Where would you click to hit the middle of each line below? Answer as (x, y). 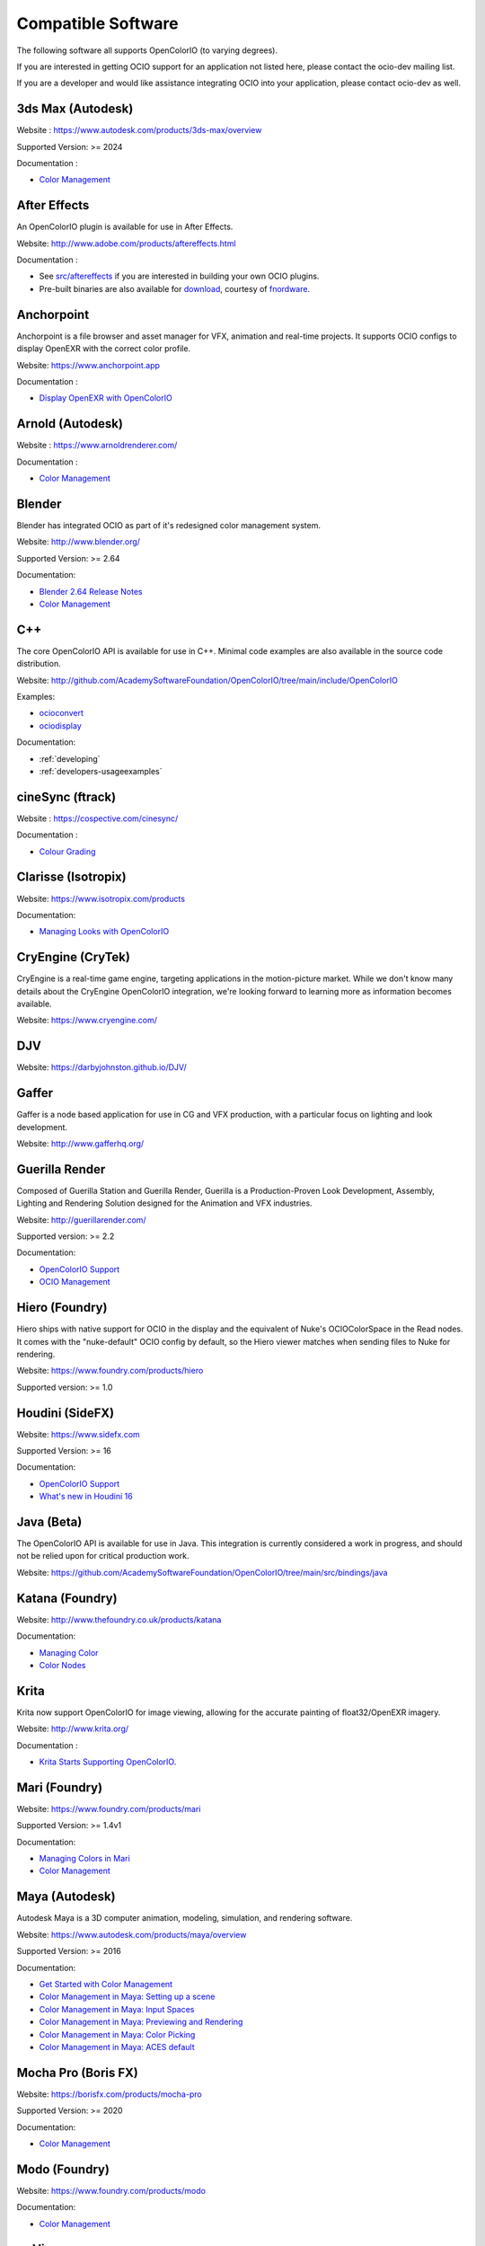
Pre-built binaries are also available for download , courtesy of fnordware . (174, 288)
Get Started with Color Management (106, 1984)
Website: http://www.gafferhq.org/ (80, 1143)
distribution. (39, 664)
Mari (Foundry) (60, 1787)
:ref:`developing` (70, 758)
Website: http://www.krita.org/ (73, 1729)
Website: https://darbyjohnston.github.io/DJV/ (102, 1067)
